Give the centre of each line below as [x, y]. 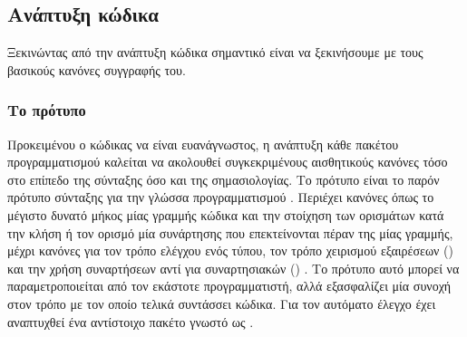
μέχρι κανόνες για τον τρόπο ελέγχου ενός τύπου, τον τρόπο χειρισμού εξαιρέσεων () [231, 250]
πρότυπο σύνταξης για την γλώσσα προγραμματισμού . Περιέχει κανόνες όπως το [221, 197]
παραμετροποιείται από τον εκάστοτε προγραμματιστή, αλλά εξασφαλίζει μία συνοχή [229, 286]
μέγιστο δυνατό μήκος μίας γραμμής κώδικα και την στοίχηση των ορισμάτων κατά [226, 214]
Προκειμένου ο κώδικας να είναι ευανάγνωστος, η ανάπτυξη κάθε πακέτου [203, 144]
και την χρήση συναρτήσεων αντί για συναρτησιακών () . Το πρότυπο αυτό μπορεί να [233, 268]
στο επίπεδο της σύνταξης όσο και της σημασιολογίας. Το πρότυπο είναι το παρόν [224, 179]
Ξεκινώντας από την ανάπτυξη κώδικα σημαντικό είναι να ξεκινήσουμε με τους [215, 52]
